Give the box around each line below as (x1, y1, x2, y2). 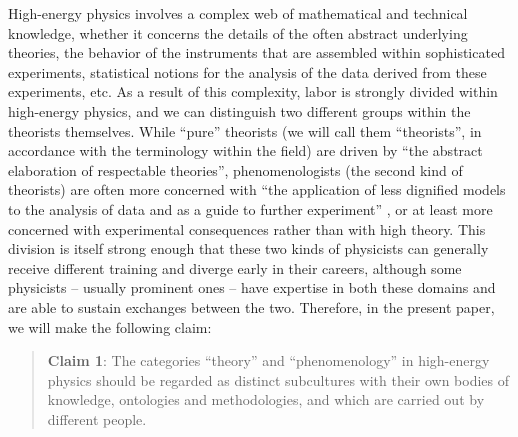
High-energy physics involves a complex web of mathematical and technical (8, 3, 468, 23)
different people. (47, 408, 147, 429)
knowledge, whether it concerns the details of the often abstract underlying (8, 22, 468, 43)
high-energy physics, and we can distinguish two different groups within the (8, 100, 471, 121)
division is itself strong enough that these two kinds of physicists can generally (8, 238, 489, 259)
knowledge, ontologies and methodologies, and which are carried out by (47, 389, 485, 410)
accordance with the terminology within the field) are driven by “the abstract (8, 140, 483, 161)
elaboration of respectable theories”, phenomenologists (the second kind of (8, 159, 463, 180)
